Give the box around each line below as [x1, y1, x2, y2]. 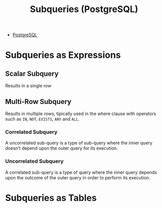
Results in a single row [5, 83, 51, 89]
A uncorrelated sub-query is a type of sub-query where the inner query [5, 140, 152, 146]
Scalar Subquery [5, 69, 59, 78]
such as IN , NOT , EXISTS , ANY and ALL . [5, 116, 80, 122]
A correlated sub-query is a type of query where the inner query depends [5, 169, 157, 175]
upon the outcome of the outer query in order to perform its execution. [5, 174, 150, 180]
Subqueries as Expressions [5, 49, 121, 61]
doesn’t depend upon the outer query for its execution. [5, 145, 118, 151]
